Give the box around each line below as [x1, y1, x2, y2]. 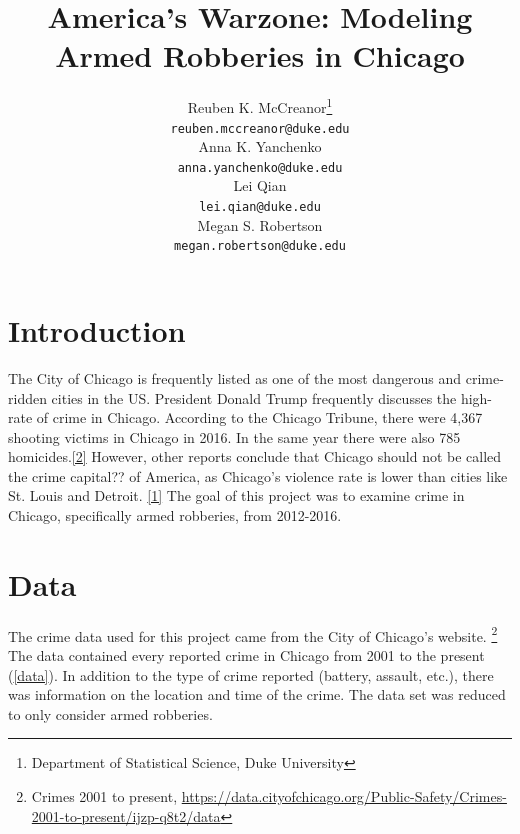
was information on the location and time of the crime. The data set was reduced [8, 684, 506, 705]
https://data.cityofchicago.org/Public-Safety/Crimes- [181, 786, 507, 806]
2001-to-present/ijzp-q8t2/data [31, 805, 221, 826]
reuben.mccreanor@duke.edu [170, 121, 350, 136]
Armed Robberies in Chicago [55, 35, 465, 76]
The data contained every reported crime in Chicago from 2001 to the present [8, 645, 485, 666]
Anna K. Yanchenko [198, 136, 322, 157]
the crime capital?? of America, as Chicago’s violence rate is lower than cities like [8, 465, 508, 486]
